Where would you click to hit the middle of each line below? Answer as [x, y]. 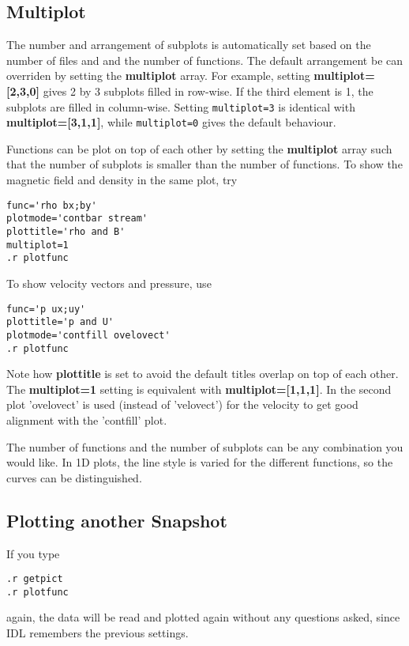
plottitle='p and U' [60, 322]
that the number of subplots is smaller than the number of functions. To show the [204, 164]
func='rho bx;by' [52, 205]
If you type [33, 553]
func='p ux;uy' [46, 309]
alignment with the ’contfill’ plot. [87, 419]
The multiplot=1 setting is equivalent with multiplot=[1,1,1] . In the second [199, 389]
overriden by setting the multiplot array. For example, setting [158, 76]
